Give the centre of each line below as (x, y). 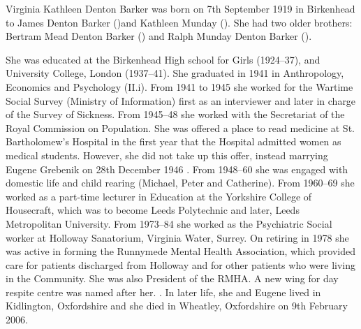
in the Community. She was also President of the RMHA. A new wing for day (172, 278)
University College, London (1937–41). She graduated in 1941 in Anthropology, (175, 73)
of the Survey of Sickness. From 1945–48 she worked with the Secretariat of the (175, 114)
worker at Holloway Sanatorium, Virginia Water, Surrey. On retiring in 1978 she (177, 237)
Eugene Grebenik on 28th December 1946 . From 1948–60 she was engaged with (177, 169)
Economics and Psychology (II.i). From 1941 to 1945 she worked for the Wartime (179, 86)
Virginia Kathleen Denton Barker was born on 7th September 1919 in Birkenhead (180, 8)
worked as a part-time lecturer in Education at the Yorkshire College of (159, 196)
